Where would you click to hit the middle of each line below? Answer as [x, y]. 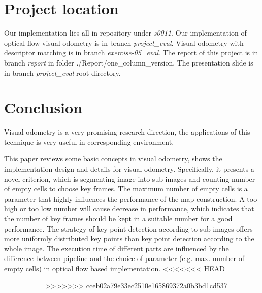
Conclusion [43, 107]
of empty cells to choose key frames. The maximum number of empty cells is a [126, 189]
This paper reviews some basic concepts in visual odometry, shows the [113, 159]
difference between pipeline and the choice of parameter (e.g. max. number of [124, 258]
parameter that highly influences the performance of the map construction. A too [131, 198]
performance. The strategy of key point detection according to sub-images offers [128, 228]
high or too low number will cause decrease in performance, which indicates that [129, 208]
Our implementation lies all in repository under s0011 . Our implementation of [125, 33]
